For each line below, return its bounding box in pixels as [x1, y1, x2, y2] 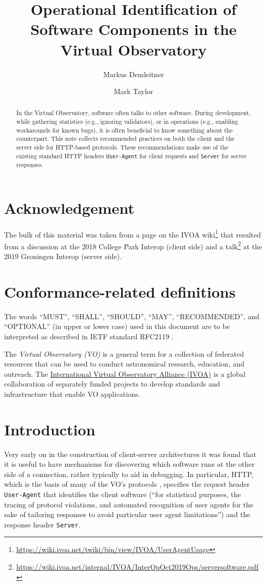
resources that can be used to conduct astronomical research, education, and [4, 358, 245, 369]
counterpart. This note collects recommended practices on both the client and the [16, 134, 235, 143]
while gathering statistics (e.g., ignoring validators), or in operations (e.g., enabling [16, 117, 238, 126]
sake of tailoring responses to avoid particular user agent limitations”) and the [4, 509, 251, 520]
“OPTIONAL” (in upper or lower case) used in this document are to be [4, 321, 230, 332]
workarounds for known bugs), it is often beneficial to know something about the [16, 125, 233, 134]
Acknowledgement [4, 197, 135, 218]
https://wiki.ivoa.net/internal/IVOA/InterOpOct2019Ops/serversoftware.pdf [16, 561, 259, 572]
